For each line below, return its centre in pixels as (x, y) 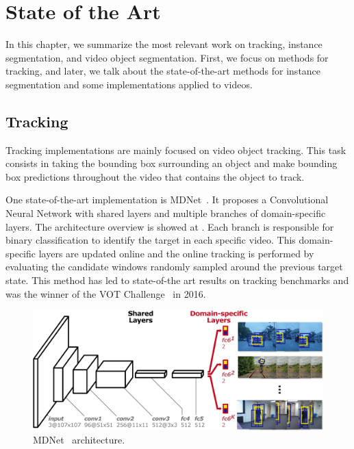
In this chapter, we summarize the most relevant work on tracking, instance (164, 44)
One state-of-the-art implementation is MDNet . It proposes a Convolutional (167, 200)
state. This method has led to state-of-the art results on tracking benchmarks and (177, 280)
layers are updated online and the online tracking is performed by (176, 253)
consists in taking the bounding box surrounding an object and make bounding (172, 163)
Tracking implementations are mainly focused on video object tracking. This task (176, 150)
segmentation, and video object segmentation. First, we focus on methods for (167, 57)
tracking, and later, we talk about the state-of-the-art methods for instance (163, 71)
